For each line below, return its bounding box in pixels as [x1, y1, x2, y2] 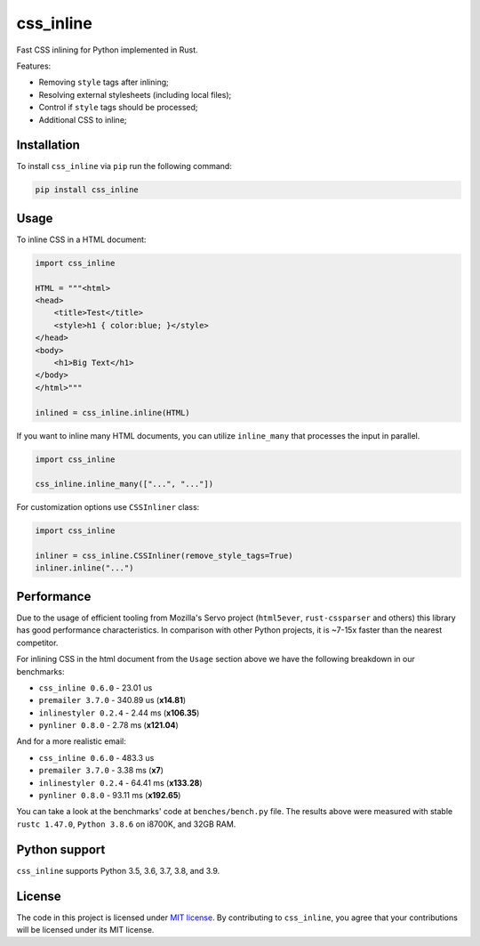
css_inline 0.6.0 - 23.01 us [38, 682, 153, 693]
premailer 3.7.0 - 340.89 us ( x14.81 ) [38, 695, 187, 706]
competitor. [16, 637, 59, 648]
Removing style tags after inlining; [38, 77, 169, 88]
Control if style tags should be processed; [38, 102, 199, 113]
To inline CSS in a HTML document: [16, 234, 147, 245]
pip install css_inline [35, 185, 140, 195]
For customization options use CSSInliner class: [16, 502, 200, 513]
